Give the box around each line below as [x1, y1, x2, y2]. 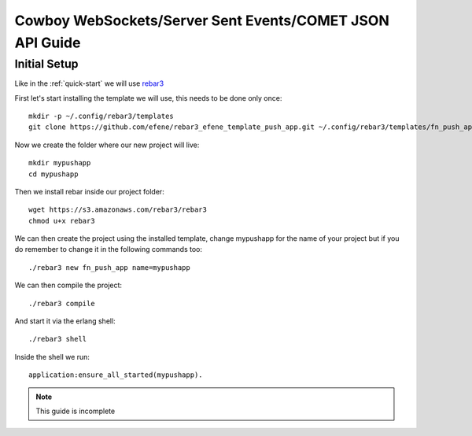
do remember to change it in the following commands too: [14, 245, 203, 254]
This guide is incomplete [35, 406, 116, 416]
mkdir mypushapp [28, 158, 91, 168]
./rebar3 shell [28, 334, 87, 344]
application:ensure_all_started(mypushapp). [28, 371, 204, 379]
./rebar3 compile [28, 299, 95, 308]
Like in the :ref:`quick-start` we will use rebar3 [14, 79, 164, 88]
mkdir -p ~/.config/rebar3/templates [28, 111, 175, 120]
